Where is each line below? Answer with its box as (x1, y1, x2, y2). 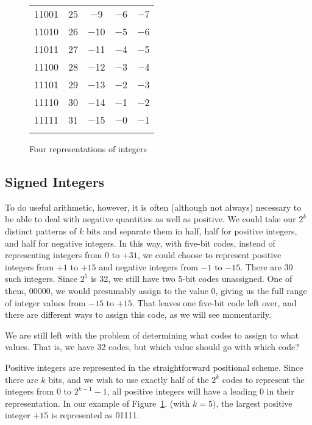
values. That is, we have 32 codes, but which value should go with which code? (5, 340, 299, 353)
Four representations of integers (29, 142, 147, 155)
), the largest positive (213, 396, 292, 409)
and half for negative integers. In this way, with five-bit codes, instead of (5, 236, 275, 249)
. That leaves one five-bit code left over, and (132, 296, 297, 309)
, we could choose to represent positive (137, 248, 282, 261)
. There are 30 (240, 260, 293, 273)
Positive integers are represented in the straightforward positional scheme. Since (5, 360, 303, 373)
